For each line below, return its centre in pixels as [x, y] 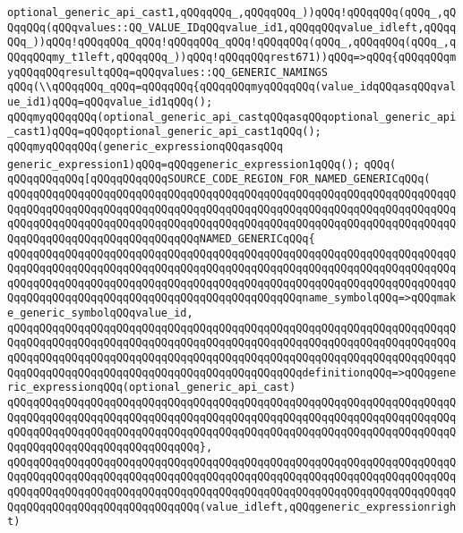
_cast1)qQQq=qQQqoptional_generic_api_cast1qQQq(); [164, 132]
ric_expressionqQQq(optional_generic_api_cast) [152, 388]
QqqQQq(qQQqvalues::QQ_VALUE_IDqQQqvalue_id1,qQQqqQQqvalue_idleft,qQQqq [232, 27]
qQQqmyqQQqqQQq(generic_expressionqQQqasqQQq [145, 146]
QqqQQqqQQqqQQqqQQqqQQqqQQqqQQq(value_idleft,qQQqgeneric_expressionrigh [232, 507]
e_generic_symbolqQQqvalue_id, [100, 313]
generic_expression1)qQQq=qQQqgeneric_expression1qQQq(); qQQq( [202, 164]
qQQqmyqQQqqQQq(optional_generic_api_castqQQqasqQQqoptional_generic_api [232, 117]
